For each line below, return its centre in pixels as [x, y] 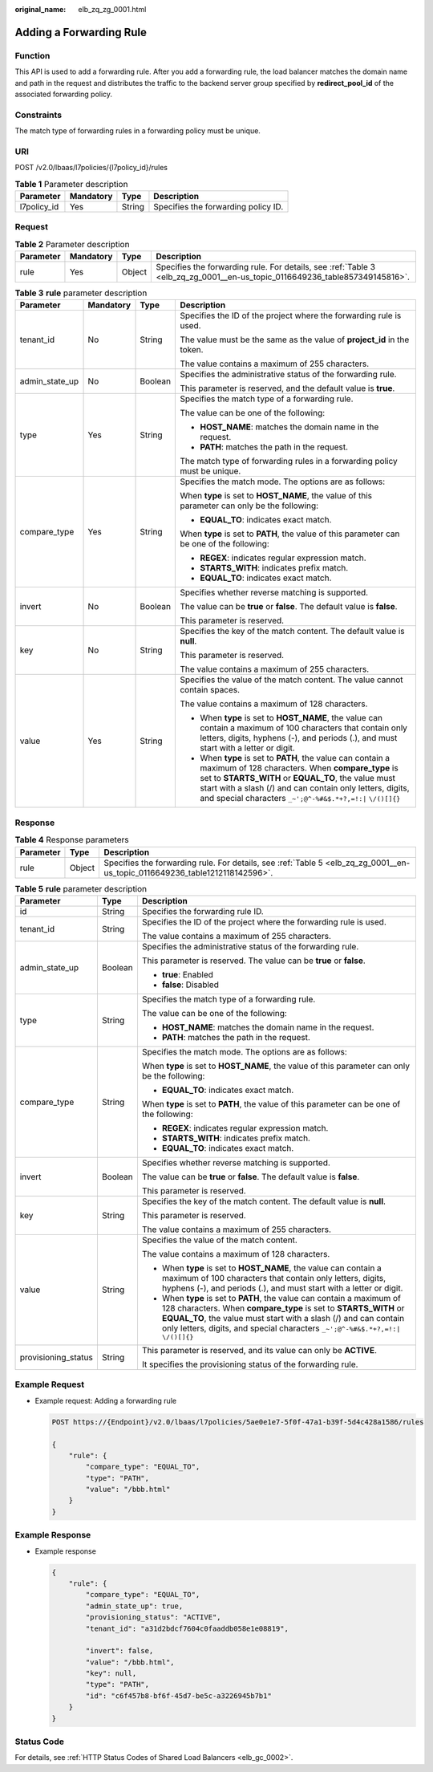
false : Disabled [190, 985]
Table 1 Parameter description [71, 184]
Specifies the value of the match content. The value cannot [292, 680]
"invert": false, [119, 1651]
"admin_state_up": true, [134, 1606]
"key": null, [111, 1674]
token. [192, 350]
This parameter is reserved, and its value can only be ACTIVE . [259, 1350]
